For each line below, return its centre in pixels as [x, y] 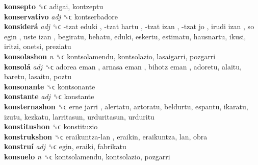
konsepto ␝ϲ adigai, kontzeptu [54, 6]
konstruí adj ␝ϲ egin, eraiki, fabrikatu [65, 146]
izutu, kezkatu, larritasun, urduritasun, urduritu [79, 116]
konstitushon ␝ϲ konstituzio [51, 126]
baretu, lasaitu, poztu [38, 76]
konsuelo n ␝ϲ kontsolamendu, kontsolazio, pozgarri [87, 156]
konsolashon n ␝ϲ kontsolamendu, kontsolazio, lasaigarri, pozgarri [110, 56]
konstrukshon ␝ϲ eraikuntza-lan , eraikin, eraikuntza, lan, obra [106, 136]
